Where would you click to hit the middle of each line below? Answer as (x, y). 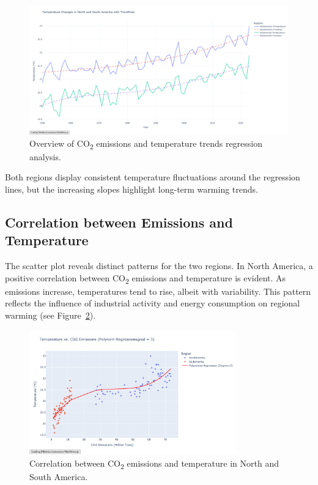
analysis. (45, 156)
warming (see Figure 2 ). (50, 315)
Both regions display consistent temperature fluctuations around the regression (153, 177)
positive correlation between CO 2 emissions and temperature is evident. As (146, 278)
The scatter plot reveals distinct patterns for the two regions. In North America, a (159, 266)
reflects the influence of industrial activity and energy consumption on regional (153, 303)
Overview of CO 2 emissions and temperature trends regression (146, 144)
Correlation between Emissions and (119, 222)
